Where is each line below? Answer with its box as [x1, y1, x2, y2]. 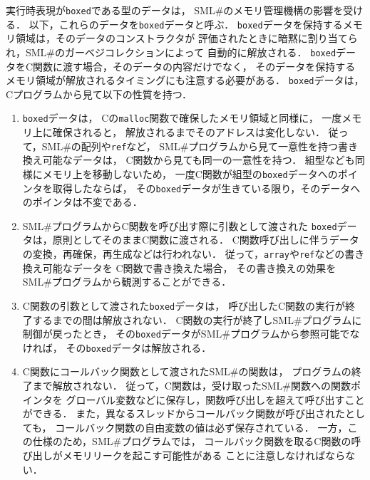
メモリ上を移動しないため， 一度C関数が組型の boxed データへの [42, 166, 338, 181]
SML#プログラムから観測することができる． [22, 274, 232, 289]
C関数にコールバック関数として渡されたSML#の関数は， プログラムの [22, 364, 351, 379]
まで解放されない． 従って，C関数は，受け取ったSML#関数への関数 [32, 378, 351, 393]
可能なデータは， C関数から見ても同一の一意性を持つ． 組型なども [42, 152, 355, 167]
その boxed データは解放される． [66, 340, 212, 355]
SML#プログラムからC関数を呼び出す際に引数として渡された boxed [22, 218, 337, 233]
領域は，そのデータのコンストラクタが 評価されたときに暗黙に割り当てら [15, 31, 358, 46]
